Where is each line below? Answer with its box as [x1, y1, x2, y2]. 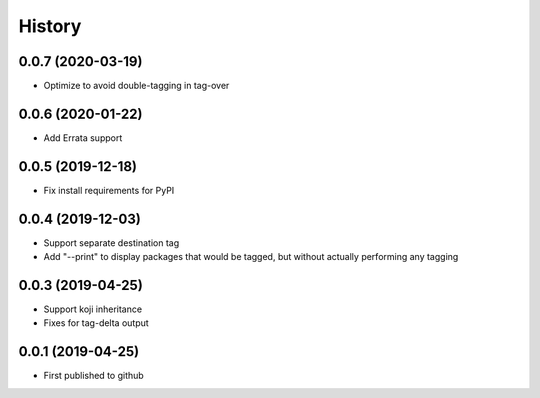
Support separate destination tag [43, 236, 180, 249]
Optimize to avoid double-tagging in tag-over [43, 80, 230, 92]
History [18, 15, 82, 37]
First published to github [43, 370, 144, 382]
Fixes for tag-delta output [43, 317, 149, 329]
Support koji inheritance [43, 303, 143, 315]
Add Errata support [43, 131, 123, 144]
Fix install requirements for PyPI [43, 184, 175, 196]
